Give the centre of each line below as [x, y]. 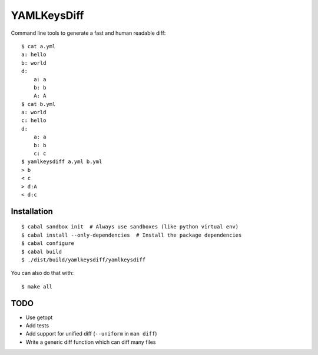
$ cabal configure [48, 243]
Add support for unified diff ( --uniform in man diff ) [91, 334]
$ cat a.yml [39, 46]
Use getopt [39, 317]
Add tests [37, 326]
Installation [32, 211]
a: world [34, 112]
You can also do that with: [42, 273]
